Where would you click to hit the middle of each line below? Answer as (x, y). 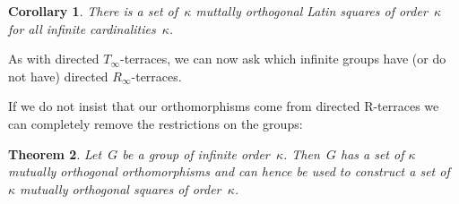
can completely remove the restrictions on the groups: (156, 123)
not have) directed (58, 76)
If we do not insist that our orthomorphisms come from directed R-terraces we (224, 106)
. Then (302, 153)
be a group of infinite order (196, 153)
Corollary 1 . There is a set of (93, 11)
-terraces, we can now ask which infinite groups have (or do (283, 59)
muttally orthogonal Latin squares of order (312, 11)
